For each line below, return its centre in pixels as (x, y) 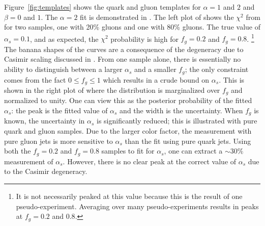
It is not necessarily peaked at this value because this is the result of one (129, 196)
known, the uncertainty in (45, 121)
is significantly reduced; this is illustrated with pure (177, 121)
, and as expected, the (64, 39)
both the (18, 151)
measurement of (29, 161)
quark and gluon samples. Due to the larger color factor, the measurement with (128, 131)
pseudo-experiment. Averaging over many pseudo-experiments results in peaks (137, 206)
